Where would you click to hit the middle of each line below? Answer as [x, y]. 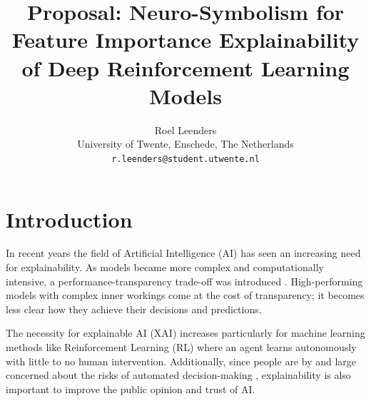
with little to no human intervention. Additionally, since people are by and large [181, 361]
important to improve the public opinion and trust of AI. [131, 389]
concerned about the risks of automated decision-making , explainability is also [178, 375]
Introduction [69, 219]
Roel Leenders [185, 130]
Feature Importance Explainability [185, 40]
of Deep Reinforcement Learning [185, 67]
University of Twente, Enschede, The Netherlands [185, 144]
